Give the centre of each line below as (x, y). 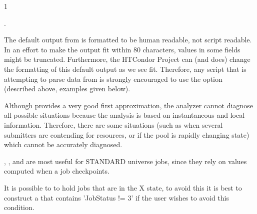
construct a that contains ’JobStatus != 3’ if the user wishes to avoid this (116, 197)
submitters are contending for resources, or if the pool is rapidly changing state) (127, 134)
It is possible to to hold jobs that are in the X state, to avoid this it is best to (123, 187)
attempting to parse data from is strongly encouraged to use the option (113, 79)
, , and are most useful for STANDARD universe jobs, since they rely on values (125, 161)
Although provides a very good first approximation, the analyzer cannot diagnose (128, 105)
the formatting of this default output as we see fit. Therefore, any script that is (125, 69)
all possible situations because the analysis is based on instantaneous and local (124, 115)
